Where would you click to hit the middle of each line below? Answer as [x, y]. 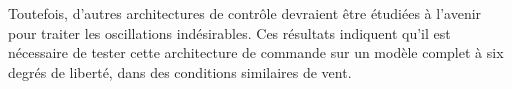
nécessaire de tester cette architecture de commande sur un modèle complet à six [256, 52]
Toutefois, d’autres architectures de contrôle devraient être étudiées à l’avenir [245, 13]
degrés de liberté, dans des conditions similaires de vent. [180, 71]
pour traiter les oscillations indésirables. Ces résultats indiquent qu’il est [229, 32]
